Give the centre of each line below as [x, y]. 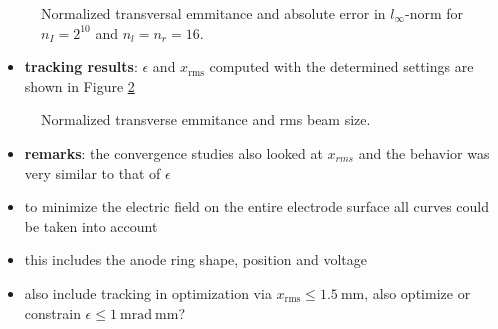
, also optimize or [417, 292]
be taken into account [91, 225]
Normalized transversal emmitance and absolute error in [213, 13]
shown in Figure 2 [79, 85]
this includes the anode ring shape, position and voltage [196, 259]
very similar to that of [92, 172]
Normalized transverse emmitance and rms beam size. [206, 119]
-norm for [434, 13]
